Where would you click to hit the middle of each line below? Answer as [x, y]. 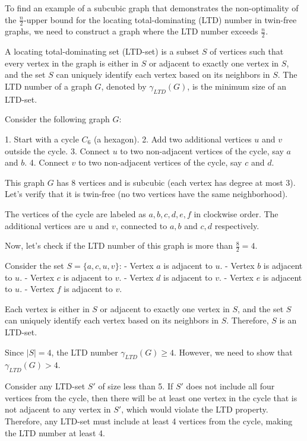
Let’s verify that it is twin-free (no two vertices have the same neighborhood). [146, 194]
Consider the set [34, 265]
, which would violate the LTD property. [195, 409]
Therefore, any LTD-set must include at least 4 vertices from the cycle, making [149, 421]
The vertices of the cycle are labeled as [75, 213]
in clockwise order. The [236, 213]
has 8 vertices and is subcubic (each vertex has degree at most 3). [176, 182]
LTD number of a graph [48, 86]
